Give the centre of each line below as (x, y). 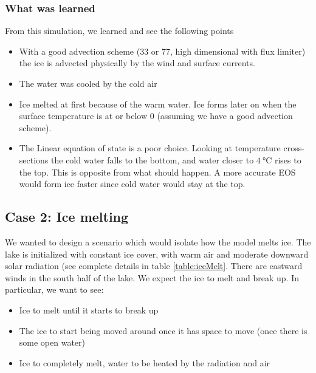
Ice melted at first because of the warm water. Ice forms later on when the (158, 104)
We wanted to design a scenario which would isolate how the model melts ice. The (158, 241)
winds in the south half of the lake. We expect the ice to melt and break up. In (152, 277)
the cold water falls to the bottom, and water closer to (153, 159)
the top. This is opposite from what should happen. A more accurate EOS (157, 172)
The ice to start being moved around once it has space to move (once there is (163, 330)
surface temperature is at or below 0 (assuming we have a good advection (156, 116)
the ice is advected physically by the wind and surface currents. (137, 63)
